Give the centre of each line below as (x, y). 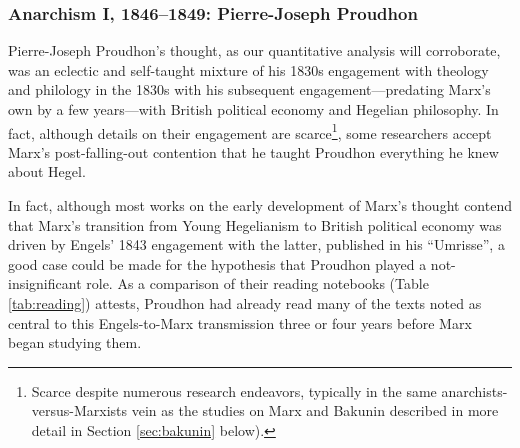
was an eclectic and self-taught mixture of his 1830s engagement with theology (248, 69)
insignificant (45, 283)
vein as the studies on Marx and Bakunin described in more (315, 410)
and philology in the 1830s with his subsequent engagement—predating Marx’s (249, 89)
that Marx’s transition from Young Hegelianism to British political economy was (255, 224)
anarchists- (474, 390)
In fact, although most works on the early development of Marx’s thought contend (260, 205)
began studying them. (75, 342)
